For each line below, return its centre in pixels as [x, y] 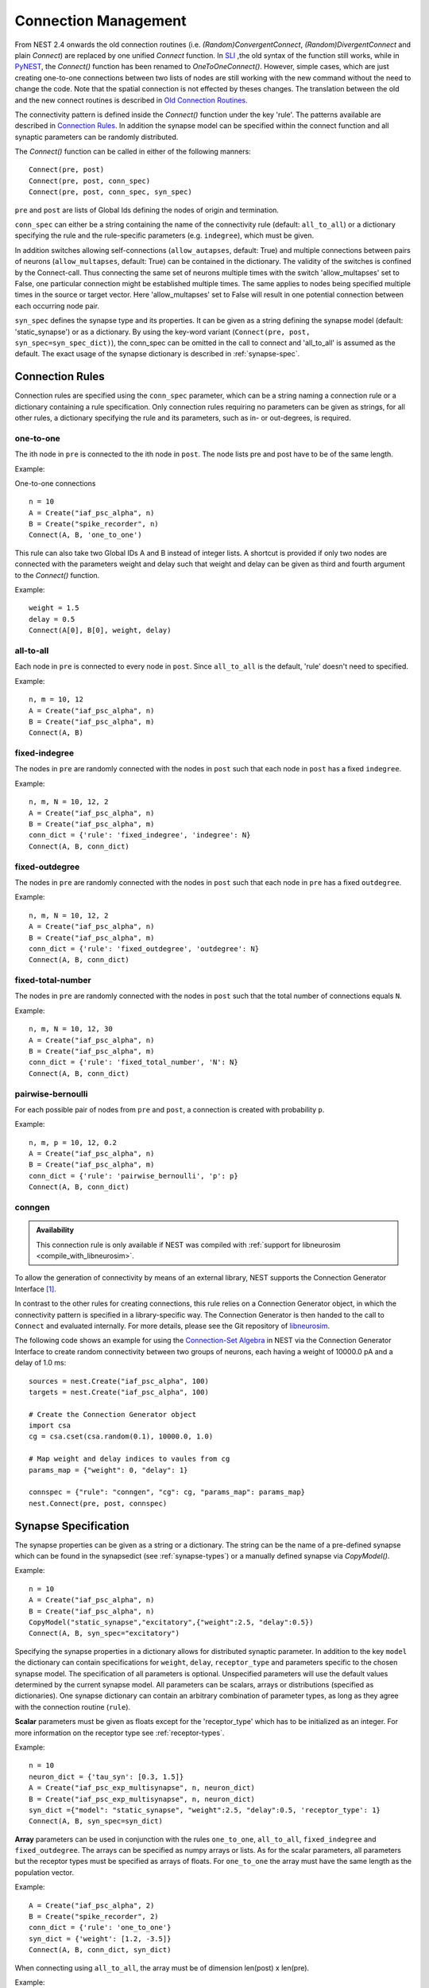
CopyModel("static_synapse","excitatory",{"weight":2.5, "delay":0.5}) [171, 1623]
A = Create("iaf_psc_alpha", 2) [92, 1905]
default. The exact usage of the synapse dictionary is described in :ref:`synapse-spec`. [157, 354]
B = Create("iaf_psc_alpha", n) [92, 1611]
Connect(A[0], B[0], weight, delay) [100, 631]
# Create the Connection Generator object [113, 1414]
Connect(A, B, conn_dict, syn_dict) [100, 1950]
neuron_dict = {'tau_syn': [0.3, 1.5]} [106, 1776]
